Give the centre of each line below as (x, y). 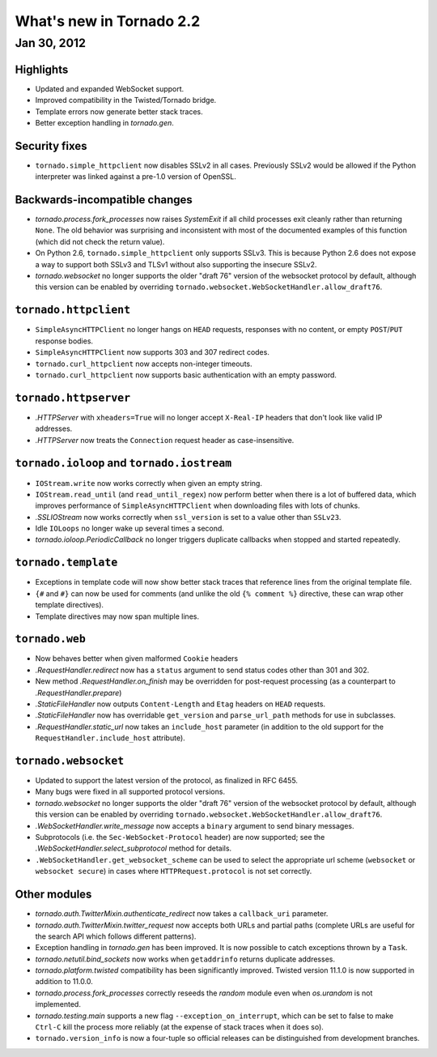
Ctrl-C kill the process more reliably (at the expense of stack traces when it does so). (179, 1027)
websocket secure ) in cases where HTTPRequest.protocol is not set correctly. (174, 872)
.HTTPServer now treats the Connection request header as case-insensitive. (165, 440)
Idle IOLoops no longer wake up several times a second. (129, 528)
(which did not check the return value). (100, 241)
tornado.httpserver (73, 398)
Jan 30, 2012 (51, 43)
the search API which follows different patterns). (116, 936)
